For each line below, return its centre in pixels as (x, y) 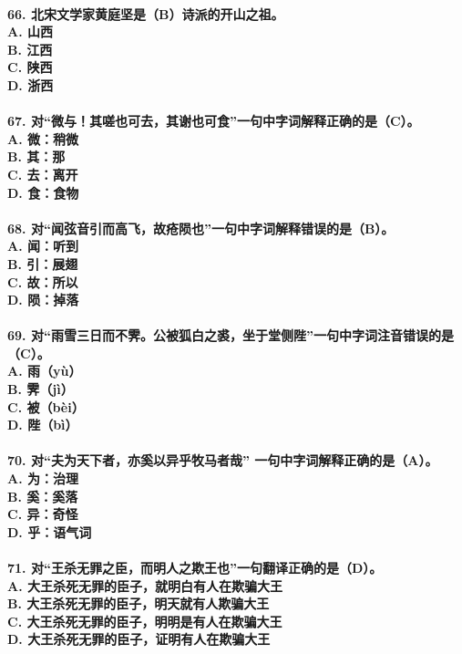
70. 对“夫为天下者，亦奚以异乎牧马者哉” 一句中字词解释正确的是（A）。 (223, 460)
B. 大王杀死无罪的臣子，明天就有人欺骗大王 (139, 603)
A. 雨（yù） (45, 371)
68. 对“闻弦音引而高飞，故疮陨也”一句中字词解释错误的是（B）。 (201, 228)
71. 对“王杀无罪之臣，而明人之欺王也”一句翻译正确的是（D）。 (195, 567)
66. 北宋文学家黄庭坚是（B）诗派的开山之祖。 (146, 13)
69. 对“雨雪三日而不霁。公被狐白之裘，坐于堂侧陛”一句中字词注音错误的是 (231, 335)
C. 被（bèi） (46, 406)
